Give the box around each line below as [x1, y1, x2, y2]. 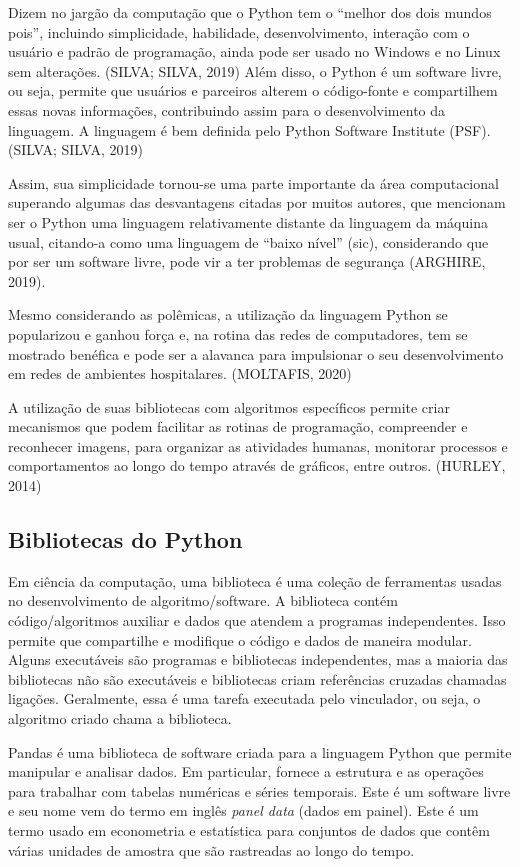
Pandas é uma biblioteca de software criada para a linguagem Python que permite [8, 741, 512, 762]
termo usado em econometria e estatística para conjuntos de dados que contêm [8, 819, 490, 840]
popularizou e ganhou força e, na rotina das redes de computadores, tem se [8, 323, 468, 344]
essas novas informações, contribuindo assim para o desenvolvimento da [8, 99, 446, 120]
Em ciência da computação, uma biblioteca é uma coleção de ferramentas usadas [8, 570, 502, 591]
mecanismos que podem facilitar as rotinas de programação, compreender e [8, 416, 468, 437]
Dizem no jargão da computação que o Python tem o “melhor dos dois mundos [8, 2, 492, 22]
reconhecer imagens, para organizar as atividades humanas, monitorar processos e [8, 435, 508, 456]
